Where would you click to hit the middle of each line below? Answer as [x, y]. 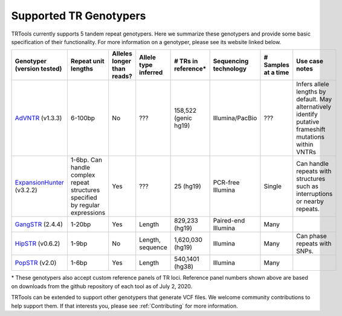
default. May [314, 100]
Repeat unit [88, 62]
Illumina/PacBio [235, 118]
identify [307, 115]
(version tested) [38, 69]
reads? [122, 77]
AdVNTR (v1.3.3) [38, 118]
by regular [85, 205]
